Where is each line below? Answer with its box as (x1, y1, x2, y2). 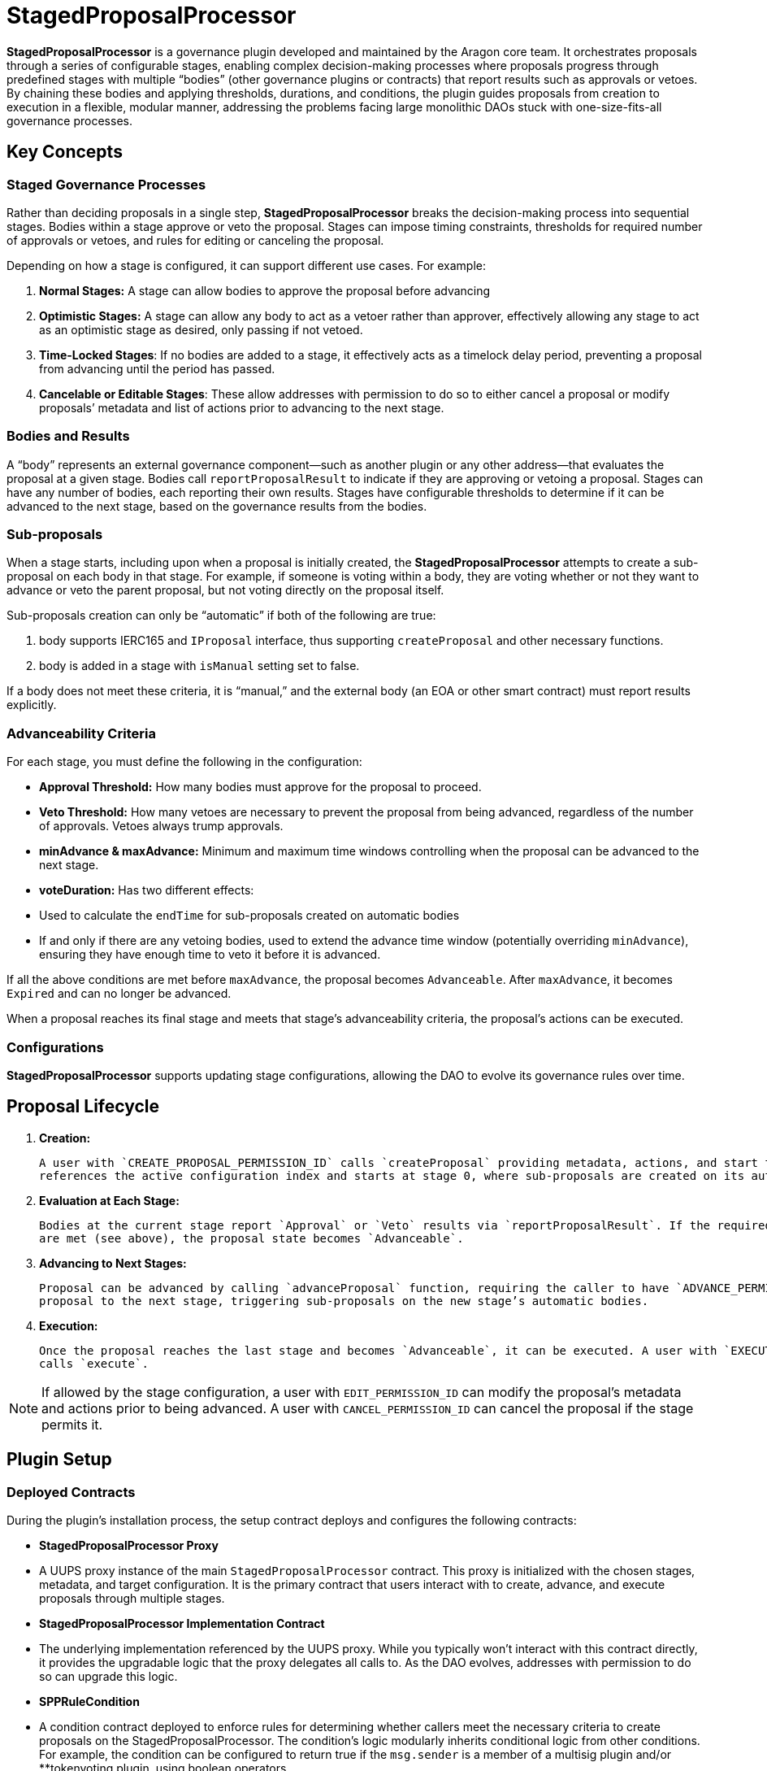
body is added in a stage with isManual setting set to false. (39, 659, 360, 673)
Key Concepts (6, 141, 123, 163)
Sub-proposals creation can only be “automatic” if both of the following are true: (6, 608, 436, 623)
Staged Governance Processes (6, 176, 206, 193)
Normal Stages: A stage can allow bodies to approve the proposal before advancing (39, 283, 491, 298)
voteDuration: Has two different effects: (39, 883, 254, 898)
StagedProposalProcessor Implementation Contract (39, 1617, 325, 1631)
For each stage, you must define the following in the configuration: (6, 755, 362, 769)
